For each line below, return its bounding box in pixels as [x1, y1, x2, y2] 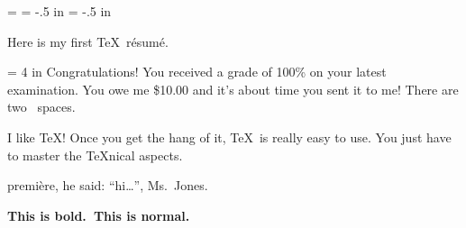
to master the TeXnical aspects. [7, 145, 183, 164]
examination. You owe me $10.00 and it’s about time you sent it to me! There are [7, 79, 459, 98]
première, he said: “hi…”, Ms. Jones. [7, 176, 208, 195]
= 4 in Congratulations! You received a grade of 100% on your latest [7, 62, 387, 81]
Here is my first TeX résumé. [7, 32, 169, 50]
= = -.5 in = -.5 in [7, 2, 112, 20]
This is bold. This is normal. [7, 205, 190, 224]
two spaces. [7, 97, 76, 116]
